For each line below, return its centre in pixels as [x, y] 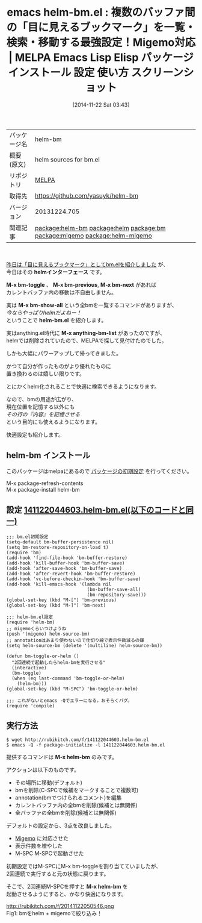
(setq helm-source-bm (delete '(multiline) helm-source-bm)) [84, 645]
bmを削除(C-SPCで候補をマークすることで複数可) [77, 790]
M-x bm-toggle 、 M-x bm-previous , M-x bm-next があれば [81, 284]
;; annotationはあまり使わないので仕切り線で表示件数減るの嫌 [75, 640]
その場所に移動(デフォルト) [49, 783]
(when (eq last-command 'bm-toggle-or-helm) [68, 678]
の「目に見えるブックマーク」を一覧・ [101, 27]
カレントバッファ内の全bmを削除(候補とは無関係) [76, 806]
